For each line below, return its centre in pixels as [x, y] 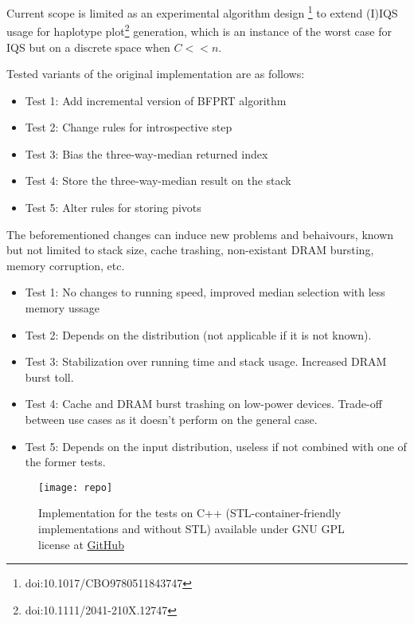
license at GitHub [81, 544]
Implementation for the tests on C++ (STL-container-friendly [190, 513]
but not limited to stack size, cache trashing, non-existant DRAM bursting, [190, 250]
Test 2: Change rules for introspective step [129, 127]
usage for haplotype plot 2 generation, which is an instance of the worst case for [199, 30]
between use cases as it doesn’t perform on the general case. [171, 419]
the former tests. [65, 462]
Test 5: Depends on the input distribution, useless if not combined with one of [216, 446]
